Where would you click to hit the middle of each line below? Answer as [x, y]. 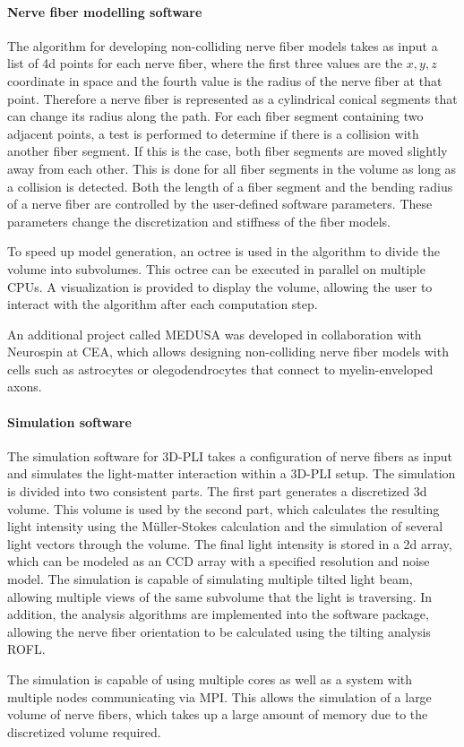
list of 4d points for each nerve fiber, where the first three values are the [205, 63]
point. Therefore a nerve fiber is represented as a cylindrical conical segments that [232, 98]
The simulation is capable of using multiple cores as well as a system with [210, 679]
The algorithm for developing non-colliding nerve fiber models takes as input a [223, 45]
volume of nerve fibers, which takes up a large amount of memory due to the [218, 714]
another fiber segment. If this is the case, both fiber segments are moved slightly [228, 151]
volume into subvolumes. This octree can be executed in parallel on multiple [216, 268]
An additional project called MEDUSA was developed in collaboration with [215, 334]
